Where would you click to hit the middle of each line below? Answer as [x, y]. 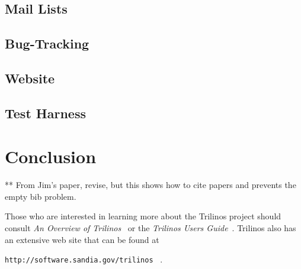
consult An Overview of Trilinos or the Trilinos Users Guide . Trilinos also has [150, 228]
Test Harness [45, 113]
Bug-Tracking [47, 43]
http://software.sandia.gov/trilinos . [84, 259]
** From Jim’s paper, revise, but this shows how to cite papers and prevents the [150, 185]
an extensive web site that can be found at [82, 239]
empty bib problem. [41, 196]
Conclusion [51, 156]
